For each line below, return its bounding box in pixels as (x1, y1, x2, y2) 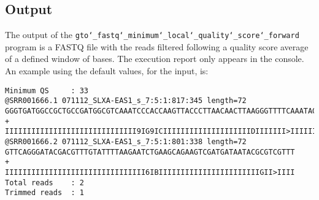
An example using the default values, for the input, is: (5, 64, 209, 77)
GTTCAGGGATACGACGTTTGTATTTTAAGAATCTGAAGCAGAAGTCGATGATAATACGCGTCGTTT (5, 147, 295, 156)
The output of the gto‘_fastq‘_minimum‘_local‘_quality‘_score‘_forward (5, 28, 299, 41)
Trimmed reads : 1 (5, 188, 84, 198)
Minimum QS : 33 (5, 86, 89, 95)
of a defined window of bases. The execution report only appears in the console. (5, 52, 304, 65)
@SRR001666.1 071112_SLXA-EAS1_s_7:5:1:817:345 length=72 (5, 96, 247, 106)
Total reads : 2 (5, 178, 84, 187)
